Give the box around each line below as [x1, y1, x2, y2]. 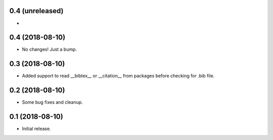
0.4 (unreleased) [9, 7, 64, 15]
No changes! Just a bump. [22, 46, 77, 52]
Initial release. [22, 126, 51, 132]
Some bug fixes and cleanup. [22, 99, 83, 105]
